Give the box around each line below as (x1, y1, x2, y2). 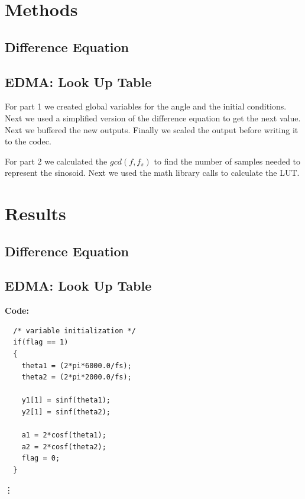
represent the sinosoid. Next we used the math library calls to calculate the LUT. (5, 166, 300, 179)
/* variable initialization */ (13, 326, 136, 335)
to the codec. (5, 135, 51, 147)
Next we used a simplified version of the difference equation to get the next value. (5, 111, 301, 124)
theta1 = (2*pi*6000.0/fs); (21, 361, 132, 370)
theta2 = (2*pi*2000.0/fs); (21, 373, 132, 382)
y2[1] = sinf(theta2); (21, 408, 111, 417)
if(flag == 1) (13, 338, 69, 347)
